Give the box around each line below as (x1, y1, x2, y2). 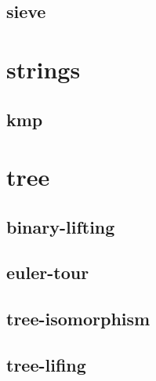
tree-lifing (6, 353, 86, 377)
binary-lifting (6, 214, 115, 238)
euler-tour (6, 260, 89, 285)
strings (6, 53, 81, 85)
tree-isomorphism (6, 307, 151, 331)
